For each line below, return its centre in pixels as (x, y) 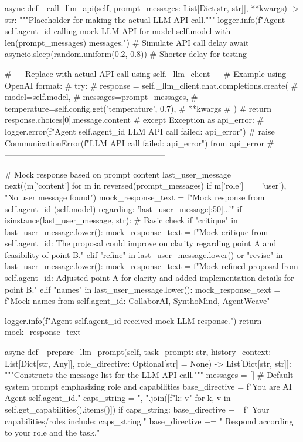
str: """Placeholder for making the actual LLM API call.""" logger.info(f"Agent (145, 19)
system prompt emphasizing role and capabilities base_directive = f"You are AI (148, 386)
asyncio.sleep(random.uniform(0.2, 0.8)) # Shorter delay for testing (126, 54)
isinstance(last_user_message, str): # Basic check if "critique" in (121, 220)
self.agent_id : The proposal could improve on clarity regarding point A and (141, 243)
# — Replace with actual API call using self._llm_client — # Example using (146, 73)
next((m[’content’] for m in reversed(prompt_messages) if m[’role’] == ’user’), (146, 185)
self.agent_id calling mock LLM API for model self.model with (118, 31)
